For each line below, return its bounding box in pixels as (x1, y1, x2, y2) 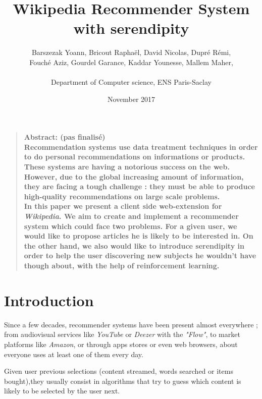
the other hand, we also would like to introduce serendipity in (24, 240, 244, 251)
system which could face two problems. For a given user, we (24, 220, 237, 231)
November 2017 (107, 93, 155, 104)
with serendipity (73, 18, 189, 38)
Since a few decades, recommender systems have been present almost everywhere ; (4, 319, 258, 329)
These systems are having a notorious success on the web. (24, 161, 230, 172)
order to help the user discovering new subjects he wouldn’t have (24, 250, 256, 261)
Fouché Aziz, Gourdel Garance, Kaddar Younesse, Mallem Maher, (29, 56, 233, 67)
